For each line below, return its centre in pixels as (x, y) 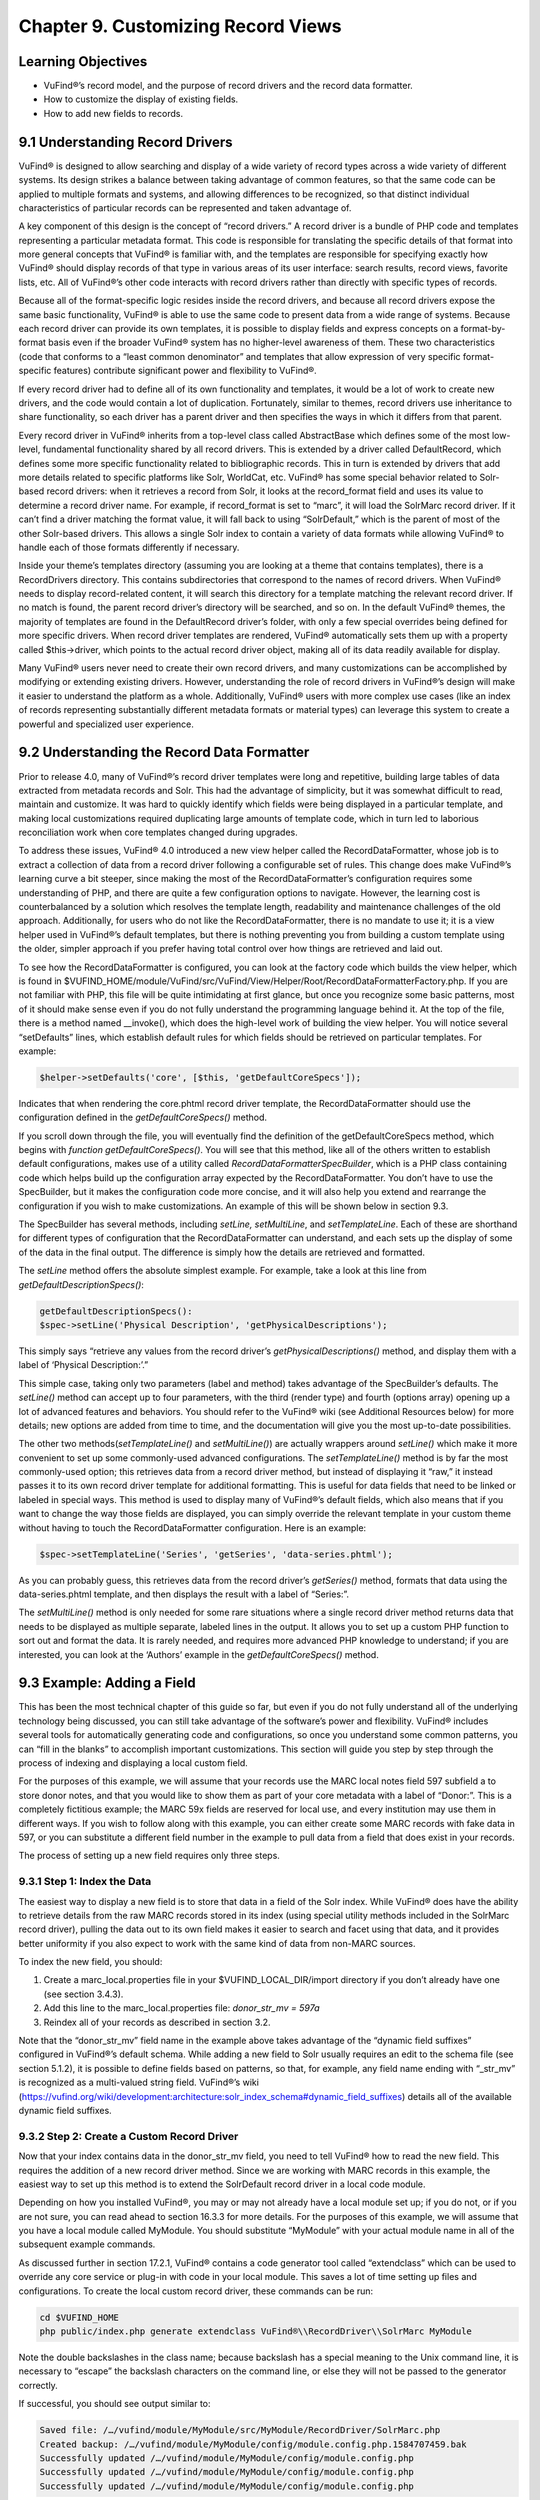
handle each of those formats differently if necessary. (129, 547)
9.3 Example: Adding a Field (107, 1683)
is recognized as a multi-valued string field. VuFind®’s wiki (139, 2082)
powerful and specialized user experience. (106, 724)
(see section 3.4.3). (83, 1994)
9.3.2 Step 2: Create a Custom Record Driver (128, 2136)
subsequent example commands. (87, 2244)
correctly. (38, 2385)
